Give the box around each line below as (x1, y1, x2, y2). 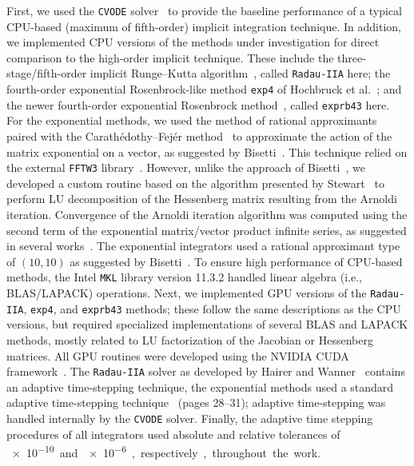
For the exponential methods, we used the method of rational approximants (6, 112, 377, 129)
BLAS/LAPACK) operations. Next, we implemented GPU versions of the (6, 285, 367, 301)
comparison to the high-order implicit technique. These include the (6, 49, 334, 66)
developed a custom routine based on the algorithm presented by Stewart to (6, 174, 384, 191)
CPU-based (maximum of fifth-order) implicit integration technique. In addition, (6, 18, 401, 34)
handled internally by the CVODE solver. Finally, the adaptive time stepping (6, 410, 373, 426)
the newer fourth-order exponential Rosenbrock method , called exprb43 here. (6, 96, 390, 113)
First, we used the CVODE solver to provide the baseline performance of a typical (6, 2, 402, 18)
